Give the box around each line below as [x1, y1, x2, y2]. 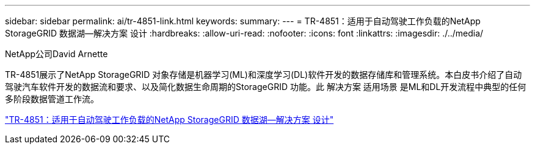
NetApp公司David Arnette [5, 49, 108, 59]
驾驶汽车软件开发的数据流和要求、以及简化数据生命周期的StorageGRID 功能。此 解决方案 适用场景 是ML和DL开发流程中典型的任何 [5, 81, 526, 92]
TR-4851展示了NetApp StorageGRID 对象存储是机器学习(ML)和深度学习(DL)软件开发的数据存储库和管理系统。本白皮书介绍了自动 [5, 69, 522, 80]
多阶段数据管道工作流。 [5, 94, 99, 104]
